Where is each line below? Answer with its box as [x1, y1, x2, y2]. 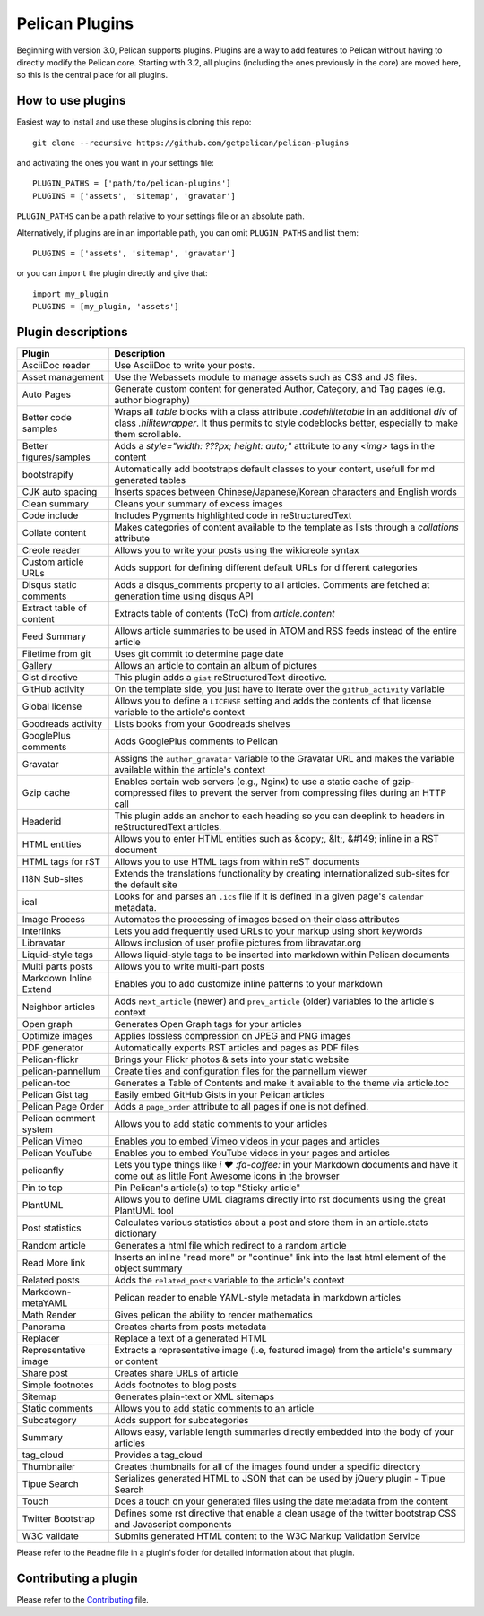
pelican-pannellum [22, 1065, 102, 1077]
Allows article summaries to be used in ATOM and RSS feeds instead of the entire [113, 625, 457, 637]
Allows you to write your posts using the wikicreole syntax [113, 544, 359, 557]
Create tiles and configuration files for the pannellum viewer [113, 1065, 367, 1077]
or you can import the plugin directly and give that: [16, 268, 208, 279]
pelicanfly [22, 1164, 65, 1177]
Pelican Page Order [22, 1101, 105, 1113]
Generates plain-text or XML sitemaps [113, 1390, 275, 1403]
